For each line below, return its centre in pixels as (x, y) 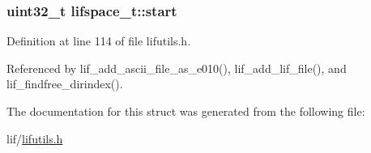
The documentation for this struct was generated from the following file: (186, 111)
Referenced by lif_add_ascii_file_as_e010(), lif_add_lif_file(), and (177, 68)
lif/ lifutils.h (35, 138)
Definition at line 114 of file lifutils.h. (99, 41)
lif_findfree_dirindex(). (65, 84)
